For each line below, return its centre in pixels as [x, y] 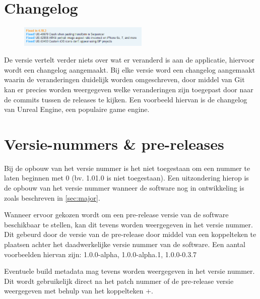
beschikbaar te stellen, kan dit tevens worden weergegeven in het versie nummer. [128, 224]
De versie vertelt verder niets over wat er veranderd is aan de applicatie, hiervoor [129, 60]
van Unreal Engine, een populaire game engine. [77, 109]
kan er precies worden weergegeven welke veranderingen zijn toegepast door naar [129, 89]
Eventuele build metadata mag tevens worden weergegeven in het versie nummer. [129, 271]
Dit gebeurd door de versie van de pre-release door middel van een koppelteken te [130, 234]
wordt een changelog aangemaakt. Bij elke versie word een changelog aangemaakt [130, 69]
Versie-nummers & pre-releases [114, 143]
